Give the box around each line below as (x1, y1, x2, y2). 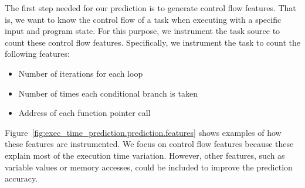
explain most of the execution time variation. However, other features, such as (5, 149, 285, 161)
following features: (5, 47, 70, 60)
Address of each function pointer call (18, 107, 151, 119)
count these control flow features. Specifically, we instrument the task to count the (5, 36, 301, 48)
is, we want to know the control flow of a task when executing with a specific (5, 13, 282, 25)
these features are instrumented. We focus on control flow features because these (5, 138, 294, 150)
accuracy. (5, 172, 38, 184)
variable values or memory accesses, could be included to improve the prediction (5, 160, 293, 173)
